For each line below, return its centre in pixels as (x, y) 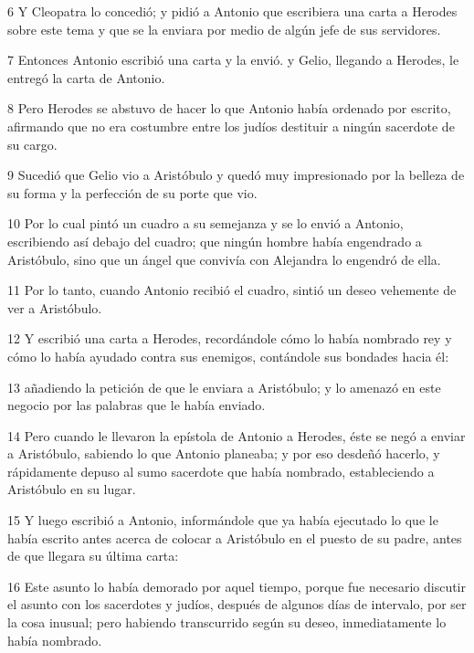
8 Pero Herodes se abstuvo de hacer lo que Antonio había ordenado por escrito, (229, 108)
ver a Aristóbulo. (55, 307)
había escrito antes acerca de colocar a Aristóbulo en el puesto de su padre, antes (235, 537)
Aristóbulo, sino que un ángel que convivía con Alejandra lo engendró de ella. (224, 259)
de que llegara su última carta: (93, 556)
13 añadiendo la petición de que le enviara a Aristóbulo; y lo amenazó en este (224, 387)
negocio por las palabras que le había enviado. (137, 405)
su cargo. (32, 144)
